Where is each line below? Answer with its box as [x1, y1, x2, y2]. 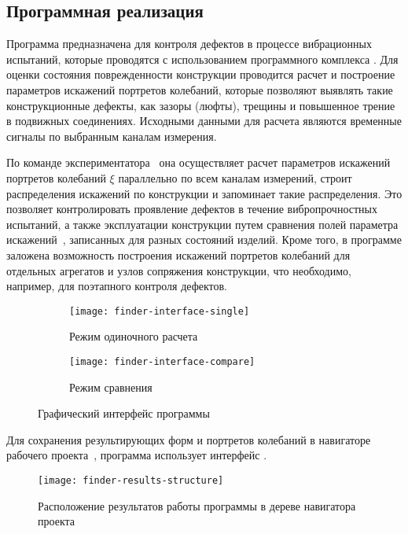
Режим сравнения [69, 378, 153, 395]
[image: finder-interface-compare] [69, 355, 255, 367]
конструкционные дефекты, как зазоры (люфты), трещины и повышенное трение [6, 97, 395, 113]
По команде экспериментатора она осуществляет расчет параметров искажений [6, 154, 391, 171]
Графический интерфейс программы [38, 405, 210, 422]
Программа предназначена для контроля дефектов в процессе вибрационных [6, 35, 372, 52]
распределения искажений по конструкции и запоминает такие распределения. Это [6, 185, 402, 201]
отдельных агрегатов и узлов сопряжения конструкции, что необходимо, [6, 262, 351, 278]
